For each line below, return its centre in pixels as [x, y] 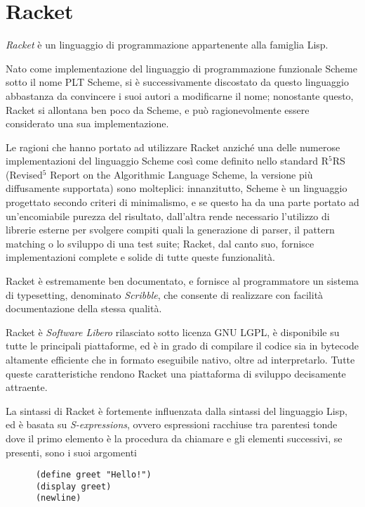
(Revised [24, 174]
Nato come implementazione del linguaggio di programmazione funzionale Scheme [181, 68]
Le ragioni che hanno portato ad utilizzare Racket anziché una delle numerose [173, 147]
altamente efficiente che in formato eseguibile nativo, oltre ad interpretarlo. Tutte [180, 359]
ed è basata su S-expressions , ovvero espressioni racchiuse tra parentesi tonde [172, 424]
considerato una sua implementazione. [87, 123]
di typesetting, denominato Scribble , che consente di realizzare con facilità [165, 294]
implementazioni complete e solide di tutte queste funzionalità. [140, 257]
